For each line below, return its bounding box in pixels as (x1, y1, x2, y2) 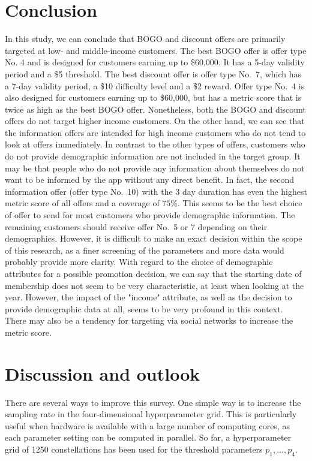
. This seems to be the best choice (178, 197, 302, 209)
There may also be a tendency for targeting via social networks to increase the (5, 314, 293, 327)
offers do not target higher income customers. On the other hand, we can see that (5, 115, 305, 127)
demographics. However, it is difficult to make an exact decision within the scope (5, 232, 302, 245)
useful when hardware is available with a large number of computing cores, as (5, 419, 290, 432)
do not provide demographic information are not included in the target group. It (5, 150, 301, 162)
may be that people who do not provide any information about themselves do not (5, 161, 305, 174)
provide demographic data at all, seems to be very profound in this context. (5, 302, 283, 315)
